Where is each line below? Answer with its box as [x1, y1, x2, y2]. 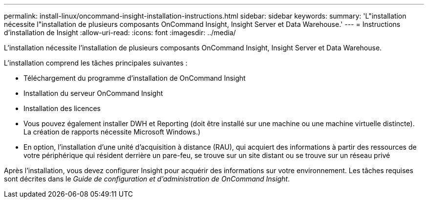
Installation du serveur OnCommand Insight [23, 89, 163, 97]
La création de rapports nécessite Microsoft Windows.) [23, 128, 201, 136]
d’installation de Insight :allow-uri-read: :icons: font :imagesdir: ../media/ [4, 28, 236, 37]
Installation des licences [23, 104, 101, 112]
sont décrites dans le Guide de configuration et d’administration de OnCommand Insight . [4, 175, 290, 183]
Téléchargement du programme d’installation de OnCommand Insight [23, 74, 246, 82]
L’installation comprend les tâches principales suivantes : [4, 59, 188, 67]
